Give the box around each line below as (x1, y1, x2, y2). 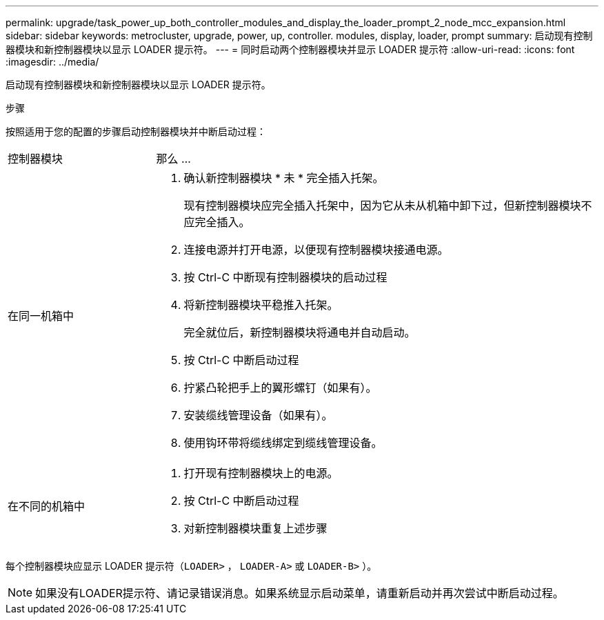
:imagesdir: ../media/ (6, 56, 99, 68)
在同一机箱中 (8, 309, 74, 323)
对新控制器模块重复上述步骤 (183, 521, 328, 535)
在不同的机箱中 (8, 499, 85, 513)
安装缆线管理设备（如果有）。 (183, 408, 333, 422)
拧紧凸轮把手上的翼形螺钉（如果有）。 (183, 381, 377, 394)
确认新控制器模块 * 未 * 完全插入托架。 (183, 171, 384, 185)
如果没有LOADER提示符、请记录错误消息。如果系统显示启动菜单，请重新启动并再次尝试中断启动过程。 (35, 586, 564, 600)
